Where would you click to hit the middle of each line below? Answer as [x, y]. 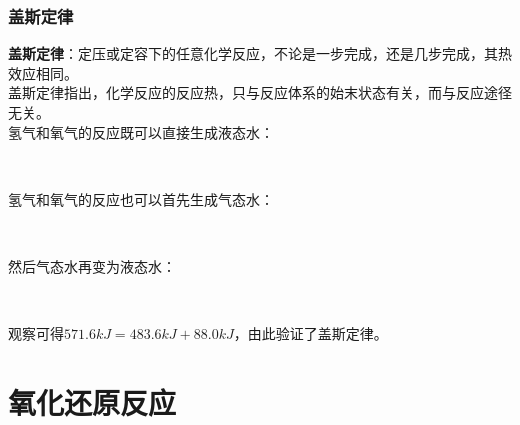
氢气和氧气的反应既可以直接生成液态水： [141, 131]
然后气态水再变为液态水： [92, 265]
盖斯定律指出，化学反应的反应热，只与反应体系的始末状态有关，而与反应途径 [260, 92]
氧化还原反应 [92, 401]
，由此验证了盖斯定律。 [310, 333]
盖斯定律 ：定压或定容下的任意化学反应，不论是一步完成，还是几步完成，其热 [260, 53]
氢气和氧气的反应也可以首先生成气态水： [141, 198]
